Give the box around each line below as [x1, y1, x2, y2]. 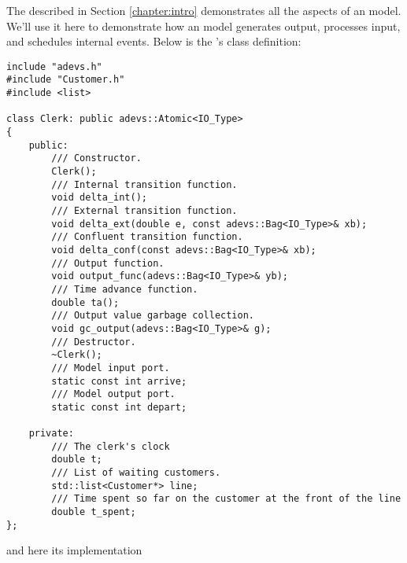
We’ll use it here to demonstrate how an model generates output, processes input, [6, 17, 401, 34]
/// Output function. [51, 257, 165, 269]
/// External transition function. [51, 205, 238, 216]
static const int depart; [51, 401, 187, 413]
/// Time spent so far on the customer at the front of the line [51, 493, 401, 505]
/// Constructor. [51, 153, 142, 164]
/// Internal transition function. [51, 178, 238, 190]
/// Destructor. [51, 336, 136, 348]
